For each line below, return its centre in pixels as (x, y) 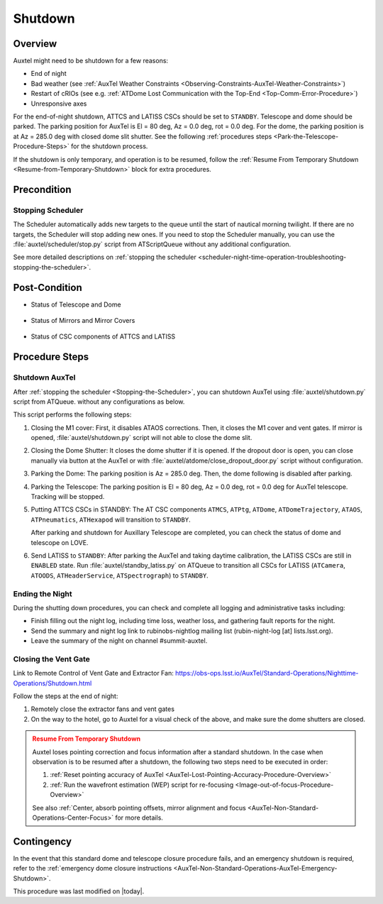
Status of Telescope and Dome (76, 304)
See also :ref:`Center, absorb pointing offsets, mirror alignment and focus (139, 807)
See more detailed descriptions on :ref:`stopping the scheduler (105, 257)
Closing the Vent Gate (51, 658)
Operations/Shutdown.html (52, 683)
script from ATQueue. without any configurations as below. (99, 402)
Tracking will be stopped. (68, 497)
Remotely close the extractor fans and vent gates (103, 709)
